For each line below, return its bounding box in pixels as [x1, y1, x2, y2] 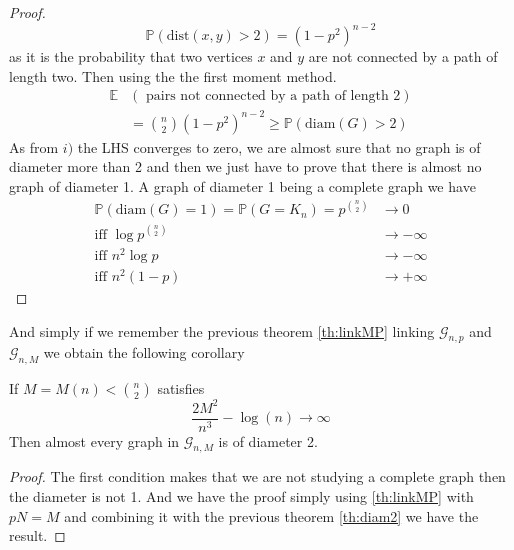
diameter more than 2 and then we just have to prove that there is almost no [9, 156, 482, 177]
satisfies [157, 378, 205, 399]
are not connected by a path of [308, 46, 498, 67]
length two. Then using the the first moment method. [9, 65, 337, 86]
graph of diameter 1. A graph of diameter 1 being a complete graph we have [9, 176, 476, 197]
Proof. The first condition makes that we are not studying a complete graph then [9, 466, 506, 487]
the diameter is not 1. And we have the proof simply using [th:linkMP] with [9, 486, 474, 507]
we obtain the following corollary [43, 342, 245, 363]
